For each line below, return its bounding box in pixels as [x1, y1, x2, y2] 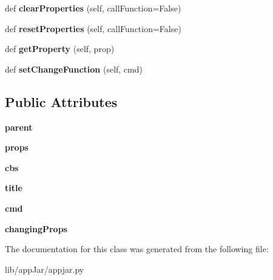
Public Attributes [5, 92, 118, 111]
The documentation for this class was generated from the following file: [5, 243, 269, 255]
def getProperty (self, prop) [5, 42, 115, 55]
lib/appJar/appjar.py [5, 262, 84, 275]
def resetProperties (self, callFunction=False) [5, 22, 181, 34]
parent [5, 120, 33, 133]
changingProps [5, 222, 67, 235]
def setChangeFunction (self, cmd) [5, 62, 143, 75]
